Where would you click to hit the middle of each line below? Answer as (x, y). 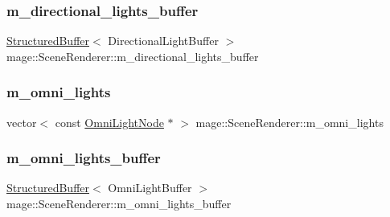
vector (22, 122)
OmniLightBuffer (150, 188)
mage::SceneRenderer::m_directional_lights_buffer (133, 56)
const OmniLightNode (109, 122)
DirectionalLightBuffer (163, 41)
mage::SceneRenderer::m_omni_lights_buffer (119, 204)
